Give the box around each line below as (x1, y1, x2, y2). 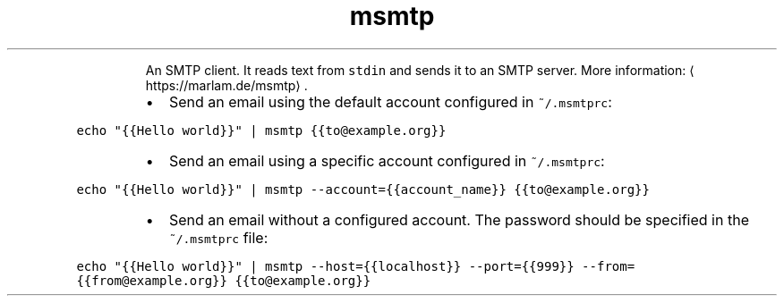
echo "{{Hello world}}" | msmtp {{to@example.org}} (76, 122, 447, 138)
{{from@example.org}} (76, 273, 227, 288)
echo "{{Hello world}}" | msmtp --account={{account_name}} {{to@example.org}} (76, 181, 650, 197)
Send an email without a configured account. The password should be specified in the (168, 210, 749, 229)
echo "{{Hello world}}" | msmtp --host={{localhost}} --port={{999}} (76, 258, 575, 274)
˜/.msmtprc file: (168, 228, 268, 247)
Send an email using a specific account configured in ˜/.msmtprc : (168, 151, 605, 170)
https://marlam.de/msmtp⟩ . (145, 77, 308, 93)
